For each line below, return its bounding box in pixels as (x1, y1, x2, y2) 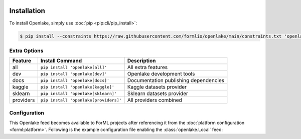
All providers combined (127, 96, 183, 103)
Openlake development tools (127, 70, 195, 77)
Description (127, 57, 156, 64)
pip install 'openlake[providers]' (40, 97, 122, 102)
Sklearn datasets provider (127, 90, 188, 97)
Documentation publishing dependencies (127, 77, 225, 84)
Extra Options (9, 47, 44, 54)
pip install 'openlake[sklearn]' (40, 90, 117, 96)
